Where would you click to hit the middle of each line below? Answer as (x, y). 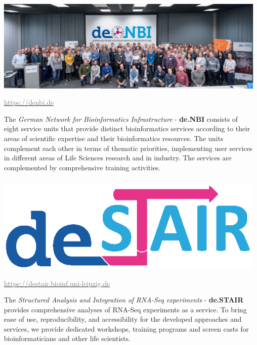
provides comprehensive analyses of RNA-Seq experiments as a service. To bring (125, 309)
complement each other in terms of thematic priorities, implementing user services (128, 148)
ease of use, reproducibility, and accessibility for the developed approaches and (123, 319)
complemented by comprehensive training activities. (82, 167)
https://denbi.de (29, 102)
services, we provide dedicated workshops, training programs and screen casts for (127, 328)
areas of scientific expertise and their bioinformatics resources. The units (114, 138)
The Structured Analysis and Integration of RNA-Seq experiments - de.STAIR (124, 300)
